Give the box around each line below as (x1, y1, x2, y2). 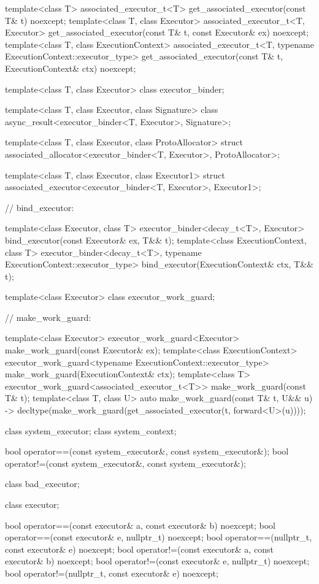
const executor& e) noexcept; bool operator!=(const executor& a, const (5, 542, 274, 555)
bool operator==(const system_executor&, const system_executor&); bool (5, 445, 289, 458)
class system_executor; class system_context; (5, 424, 177, 437)
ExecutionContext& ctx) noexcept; (5, 61, 136, 74)
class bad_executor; (5, 477, 80, 490)
